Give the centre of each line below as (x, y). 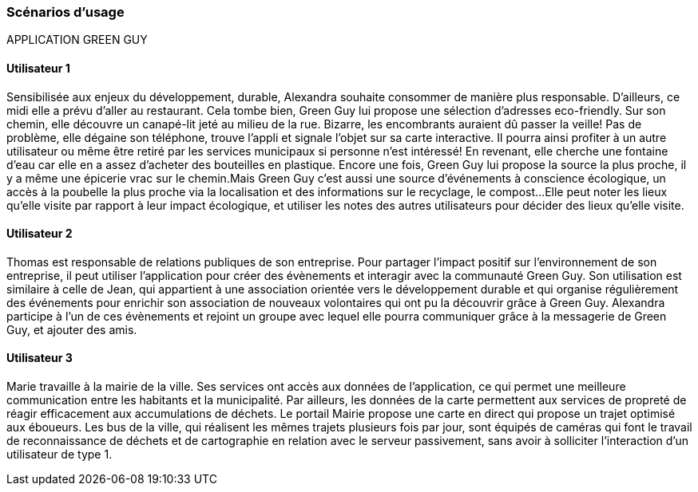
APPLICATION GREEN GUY (77, 40)
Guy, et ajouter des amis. (72, 329)
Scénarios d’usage (65, 12)
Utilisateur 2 (40, 234)
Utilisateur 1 (38, 68)
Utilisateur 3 (40, 358)
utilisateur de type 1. (59, 455)
